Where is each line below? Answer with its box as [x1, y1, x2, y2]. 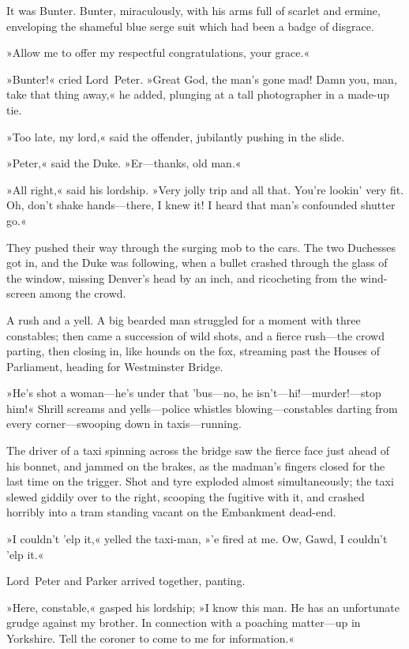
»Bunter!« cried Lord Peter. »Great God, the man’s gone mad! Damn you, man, [6, 70, 397, 87]
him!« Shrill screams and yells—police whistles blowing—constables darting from [6, 400, 398, 416]
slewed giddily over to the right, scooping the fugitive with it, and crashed [6, 488, 365, 505]
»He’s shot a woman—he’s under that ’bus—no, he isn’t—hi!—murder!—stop [6, 385, 381, 401]
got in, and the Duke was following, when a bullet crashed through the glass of [6, 254, 388, 271]
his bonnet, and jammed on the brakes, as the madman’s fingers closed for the [6, 457, 385, 474]
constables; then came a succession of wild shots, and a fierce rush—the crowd [6, 327, 385, 343]
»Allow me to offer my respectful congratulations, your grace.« [6, 44, 310, 61]
